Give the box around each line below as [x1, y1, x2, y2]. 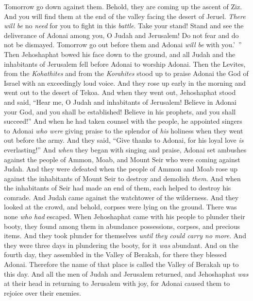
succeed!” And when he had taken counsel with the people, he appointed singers [4, 116, 242, 126]
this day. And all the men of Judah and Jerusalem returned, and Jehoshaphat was [4, 268, 249, 279]
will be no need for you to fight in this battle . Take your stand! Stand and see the [4, 20, 244, 31]
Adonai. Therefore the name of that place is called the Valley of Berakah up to [4, 259, 239, 269]
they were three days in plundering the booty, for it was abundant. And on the [4, 240, 238, 250]
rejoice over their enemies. [4, 287, 81, 298]
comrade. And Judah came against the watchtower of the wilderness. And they [4, 192, 239, 202]
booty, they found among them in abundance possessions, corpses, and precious [4, 221, 240, 231]
